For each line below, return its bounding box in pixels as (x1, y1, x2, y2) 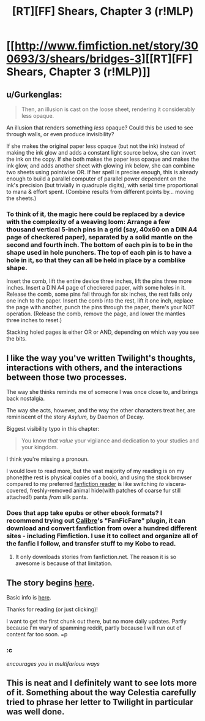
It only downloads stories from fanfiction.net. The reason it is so (15, 553, 177, 561)
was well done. (6, 706, 65, 717)
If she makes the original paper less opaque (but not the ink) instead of (6, 142, 185, 150)
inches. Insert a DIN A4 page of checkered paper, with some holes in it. (6, 284, 186, 291)
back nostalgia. (6, 395, 45, 403)
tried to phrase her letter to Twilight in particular (6, 696, 193, 707)
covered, (6, 487, 29, 495)
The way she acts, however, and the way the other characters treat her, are (6, 407, 196, 414)
